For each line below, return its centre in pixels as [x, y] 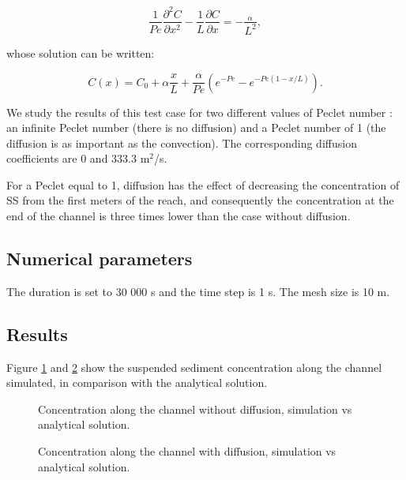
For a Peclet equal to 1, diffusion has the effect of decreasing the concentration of [203, 184]
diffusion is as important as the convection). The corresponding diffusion [182, 142]
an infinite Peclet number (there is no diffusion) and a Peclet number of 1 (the [196, 127]
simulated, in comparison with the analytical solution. [137, 382]
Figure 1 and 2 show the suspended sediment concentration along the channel [194, 367]
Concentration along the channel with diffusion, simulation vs [187, 451]
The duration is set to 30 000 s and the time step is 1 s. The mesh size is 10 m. [198, 291]
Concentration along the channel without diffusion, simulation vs [195, 409]
